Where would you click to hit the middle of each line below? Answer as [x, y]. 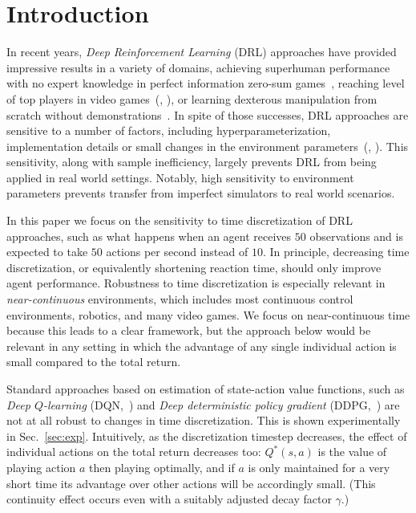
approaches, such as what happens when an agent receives [149, 236]
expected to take [47, 252]
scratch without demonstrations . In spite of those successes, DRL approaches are [208, 114]
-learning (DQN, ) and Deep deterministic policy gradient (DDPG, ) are [221, 404]
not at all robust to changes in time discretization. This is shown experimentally [204, 420]
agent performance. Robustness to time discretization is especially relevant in [196, 283]
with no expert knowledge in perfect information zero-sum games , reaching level [206, 83]
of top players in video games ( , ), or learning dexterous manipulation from [192, 98]
